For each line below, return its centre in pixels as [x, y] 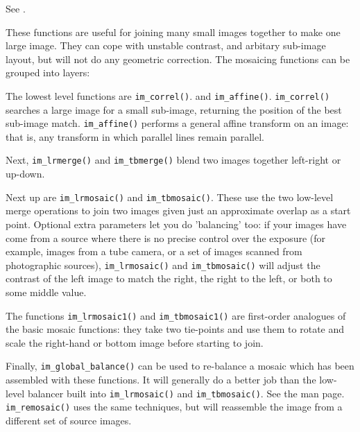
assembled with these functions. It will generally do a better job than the [161, 380]
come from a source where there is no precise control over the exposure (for [166, 237]
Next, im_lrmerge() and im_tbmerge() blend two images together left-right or [173, 160]
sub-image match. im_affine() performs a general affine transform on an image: [177, 123]
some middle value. [46, 292]
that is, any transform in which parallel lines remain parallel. [135, 136]
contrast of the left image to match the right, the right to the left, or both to [169, 278]
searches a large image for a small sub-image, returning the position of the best [174, 109]
